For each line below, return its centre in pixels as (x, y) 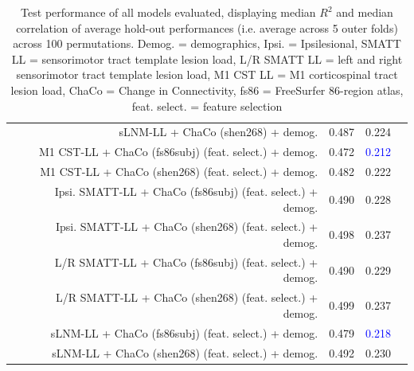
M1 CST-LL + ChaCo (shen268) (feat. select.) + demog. (179, 172)
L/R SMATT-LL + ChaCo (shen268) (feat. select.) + (187, 297)
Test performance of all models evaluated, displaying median (168, 12)
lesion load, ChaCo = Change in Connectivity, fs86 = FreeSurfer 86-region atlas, (207, 90)
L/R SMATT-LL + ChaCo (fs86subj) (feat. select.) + (186, 262)
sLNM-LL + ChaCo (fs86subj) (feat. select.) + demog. (184, 332)
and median (365, 12)
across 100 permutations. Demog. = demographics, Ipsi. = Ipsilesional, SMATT (207, 43)
